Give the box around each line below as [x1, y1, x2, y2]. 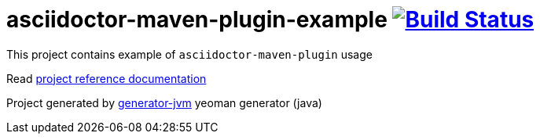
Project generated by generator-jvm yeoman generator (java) [6, 95, 322, 109]
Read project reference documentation [6, 71, 207, 85]
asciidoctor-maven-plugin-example [6, 6, 388, 33]
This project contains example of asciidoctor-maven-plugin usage [6, 47, 373, 61]
